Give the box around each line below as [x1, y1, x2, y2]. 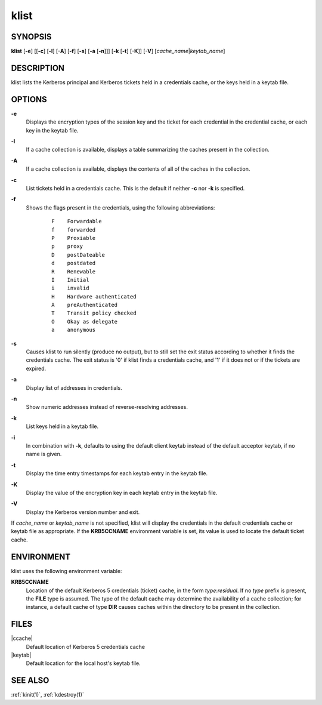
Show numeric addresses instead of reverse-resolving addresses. [26, 404, 188, 411]
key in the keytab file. [26, 127, 79, 134]
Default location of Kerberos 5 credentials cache [26, 643, 145, 650]
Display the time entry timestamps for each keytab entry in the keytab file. [26, 470, 208, 477]
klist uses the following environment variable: [11, 567, 122, 574]
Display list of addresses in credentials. [26, 384, 122, 391]
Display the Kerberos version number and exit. [26, 508, 140, 516]
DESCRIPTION [11, 63, 65, 73]
